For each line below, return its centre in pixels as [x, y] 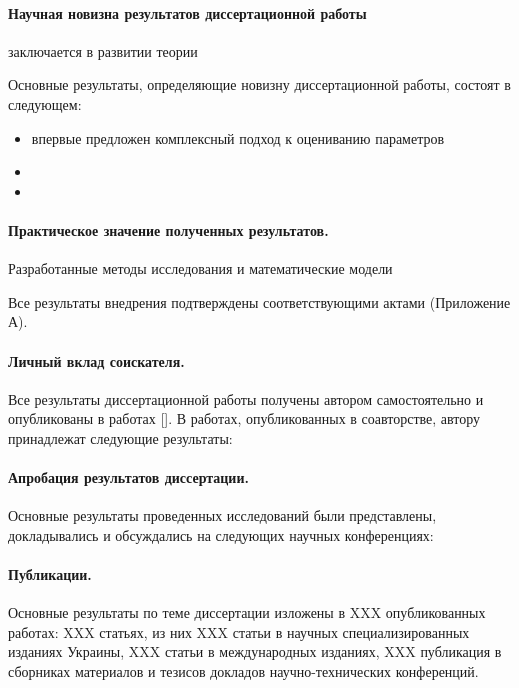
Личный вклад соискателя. [96, 360]
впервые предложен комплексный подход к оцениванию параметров [238, 137]
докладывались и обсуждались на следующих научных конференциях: [221, 534]
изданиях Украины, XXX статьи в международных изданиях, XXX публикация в [255, 651]
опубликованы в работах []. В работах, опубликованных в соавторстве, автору [244, 418]
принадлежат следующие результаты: [120, 437]
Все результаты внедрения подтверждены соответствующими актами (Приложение [259, 301]
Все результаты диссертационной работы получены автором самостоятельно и [246, 398]
